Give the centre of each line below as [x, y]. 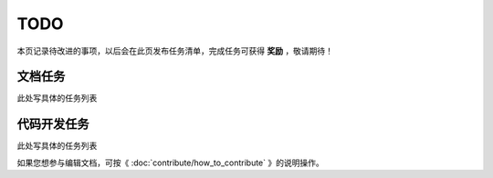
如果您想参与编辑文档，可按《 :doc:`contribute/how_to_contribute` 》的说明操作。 [170, 163]
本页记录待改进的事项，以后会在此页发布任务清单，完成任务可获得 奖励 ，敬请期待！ [175, 51]
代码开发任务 [53, 124]
